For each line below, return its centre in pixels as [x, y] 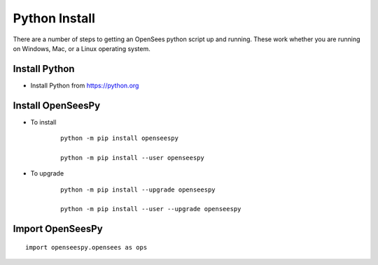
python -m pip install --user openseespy [132, 158]
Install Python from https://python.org [85, 85]
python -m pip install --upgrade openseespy [138, 189]
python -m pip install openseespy [119, 138]
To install [43, 122]
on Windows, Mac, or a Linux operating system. [82, 48]
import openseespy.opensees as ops [86, 247]
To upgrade [47, 173]
